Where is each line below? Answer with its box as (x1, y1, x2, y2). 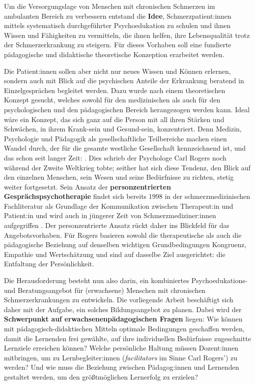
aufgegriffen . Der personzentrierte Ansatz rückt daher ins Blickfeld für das (4, 220, 229, 230)
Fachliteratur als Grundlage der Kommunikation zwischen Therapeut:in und (4, 200, 233, 211)
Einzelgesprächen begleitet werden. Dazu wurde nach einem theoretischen (4, 85, 226, 95)
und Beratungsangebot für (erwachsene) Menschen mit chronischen (4, 285, 206, 295)
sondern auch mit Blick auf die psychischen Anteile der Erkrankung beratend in (4, 75, 244, 86)
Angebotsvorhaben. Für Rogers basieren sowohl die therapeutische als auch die (4, 229, 242, 240)
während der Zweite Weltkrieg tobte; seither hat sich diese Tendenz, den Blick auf (4, 162, 251, 172)
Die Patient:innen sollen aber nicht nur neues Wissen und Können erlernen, (4, 65, 231, 76)
